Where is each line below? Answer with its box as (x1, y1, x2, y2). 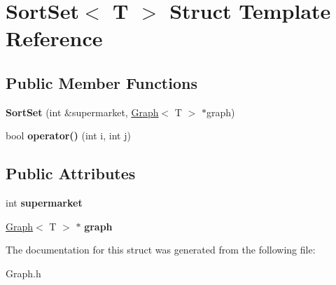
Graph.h (6, 265, 41, 280)
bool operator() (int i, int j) (6, 128, 131, 143)
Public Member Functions (6, 71, 197, 93)
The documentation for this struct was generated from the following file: (6, 242, 316, 257)
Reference (6, 24, 103, 53)
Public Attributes (6, 162, 136, 184)
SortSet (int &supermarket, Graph (6, 104, 159, 119)
